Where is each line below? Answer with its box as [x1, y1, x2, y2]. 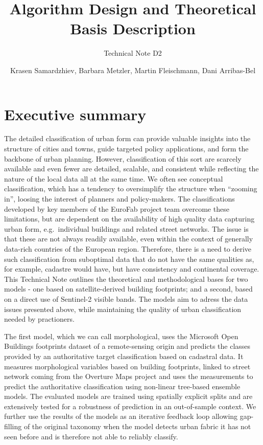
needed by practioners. [4, 314, 75, 324]
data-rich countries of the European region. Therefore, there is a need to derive [4, 243, 252, 254]
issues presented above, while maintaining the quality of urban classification [4, 303, 242, 314]
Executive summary [4, 103, 147, 124]
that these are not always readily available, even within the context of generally [4, 233, 253, 244]
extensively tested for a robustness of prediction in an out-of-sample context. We [4, 400, 256, 411]
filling [4, 421, 22, 432]
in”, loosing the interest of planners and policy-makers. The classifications [4, 193, 235, 204]
